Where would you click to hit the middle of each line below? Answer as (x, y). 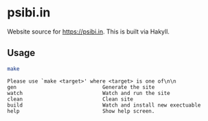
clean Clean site (70, 99)
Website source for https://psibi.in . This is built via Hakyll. (89, 31)
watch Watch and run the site (89, 93)
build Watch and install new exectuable (104, 105)
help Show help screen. (81, 111)
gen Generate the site (81, 87)
